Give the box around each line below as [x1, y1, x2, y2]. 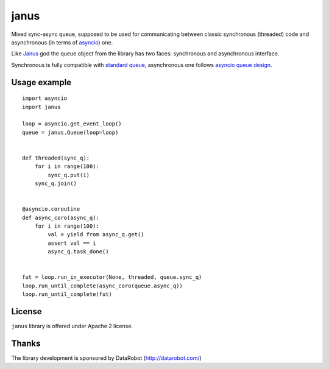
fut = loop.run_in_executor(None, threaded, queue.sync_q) [22, 274, 202, 281]
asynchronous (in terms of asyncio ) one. [11, 38, 113, 46]
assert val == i [48, 239, 96, 247]
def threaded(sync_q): [22, 154, 90, 161]
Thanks [11, 338, 41, 348]
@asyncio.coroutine [22, 206, 80, 213]
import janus [22, 104, 61, 110]
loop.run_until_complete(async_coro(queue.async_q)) [22, 282, 183, 289]
